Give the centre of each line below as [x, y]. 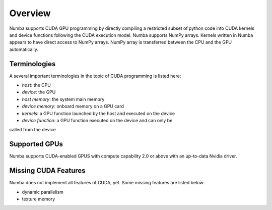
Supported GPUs [36, 144]
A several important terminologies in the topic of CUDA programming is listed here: [95, 76]
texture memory [39, 199]
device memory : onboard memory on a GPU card [73, 107]
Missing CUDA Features [47, 171]
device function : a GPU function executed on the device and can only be [97, 120]
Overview [30, 13]
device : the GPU [39, 92]
